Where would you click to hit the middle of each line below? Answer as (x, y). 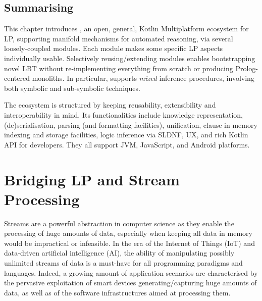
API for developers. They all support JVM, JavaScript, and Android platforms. (127, 144)
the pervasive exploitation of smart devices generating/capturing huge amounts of (130, 283)
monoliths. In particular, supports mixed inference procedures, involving (143, 78)
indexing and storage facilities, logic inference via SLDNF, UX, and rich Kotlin (126, 135)
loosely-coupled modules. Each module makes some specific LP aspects (114, 48)
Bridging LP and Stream (92, 179)
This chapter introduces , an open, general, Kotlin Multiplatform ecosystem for (126, 29)
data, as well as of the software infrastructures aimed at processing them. (117, 292)
